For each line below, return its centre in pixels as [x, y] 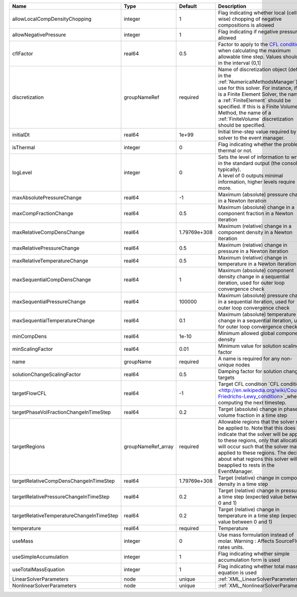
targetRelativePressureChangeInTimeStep [61, 497]
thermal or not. [235, 150]
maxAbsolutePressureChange [47, 197]
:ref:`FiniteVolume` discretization [256, 119]
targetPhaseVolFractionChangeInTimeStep [62, 412]
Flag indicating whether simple [254, 554]
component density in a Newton [255, 232]
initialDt [21, 135]
